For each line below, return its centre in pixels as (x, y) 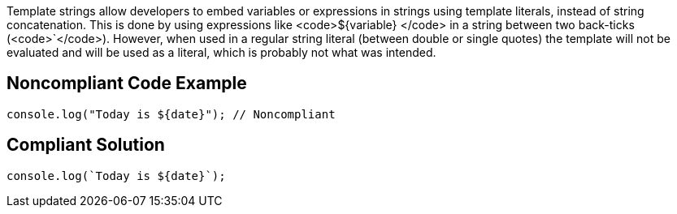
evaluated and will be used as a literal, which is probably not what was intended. (221, 52)
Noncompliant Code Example (127, 83)
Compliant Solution (86, 145)
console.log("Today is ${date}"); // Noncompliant (171, 114)
